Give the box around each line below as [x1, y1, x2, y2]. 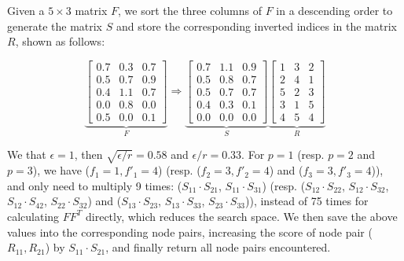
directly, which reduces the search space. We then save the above [86, 208, 398, 224]
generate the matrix [7, 17, 103, 34]
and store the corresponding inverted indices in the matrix [116, 17, 397, 34]
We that [7, 146, 46, 163]
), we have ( [32, 162, 90, 178]
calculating [7, 208, 60, 224]
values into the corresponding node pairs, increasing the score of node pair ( [7, 223, 373, 240]
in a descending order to [276, 2, 393, 18]
